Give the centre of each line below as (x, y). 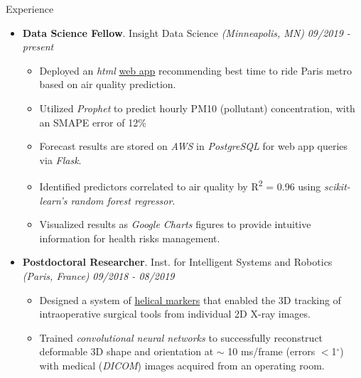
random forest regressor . (123, 200)
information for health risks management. (130, 238)
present (38, 47)
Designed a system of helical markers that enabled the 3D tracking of (190, 299)
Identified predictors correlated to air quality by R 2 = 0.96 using (180, 185)
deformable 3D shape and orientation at (126, 351)
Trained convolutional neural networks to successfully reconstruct (181, 337)
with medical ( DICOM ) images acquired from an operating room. (182, 365)
